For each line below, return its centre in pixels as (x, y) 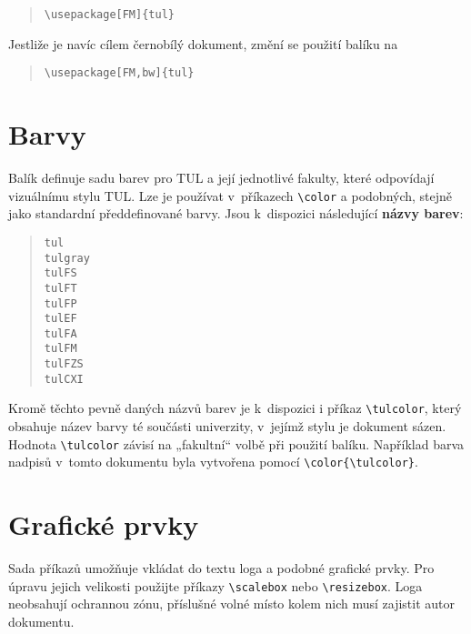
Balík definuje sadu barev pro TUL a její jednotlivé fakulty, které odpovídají (221, 178)
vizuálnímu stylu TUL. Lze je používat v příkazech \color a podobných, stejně (230, 195)
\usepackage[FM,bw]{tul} (119, 73)
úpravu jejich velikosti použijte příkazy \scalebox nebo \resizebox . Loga (215, 585)
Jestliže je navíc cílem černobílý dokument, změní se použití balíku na (203, 43)
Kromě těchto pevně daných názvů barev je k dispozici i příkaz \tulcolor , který (235, 408)
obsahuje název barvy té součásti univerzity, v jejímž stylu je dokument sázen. (227, 426)
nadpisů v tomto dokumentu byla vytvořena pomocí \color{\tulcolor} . (213, 462)
